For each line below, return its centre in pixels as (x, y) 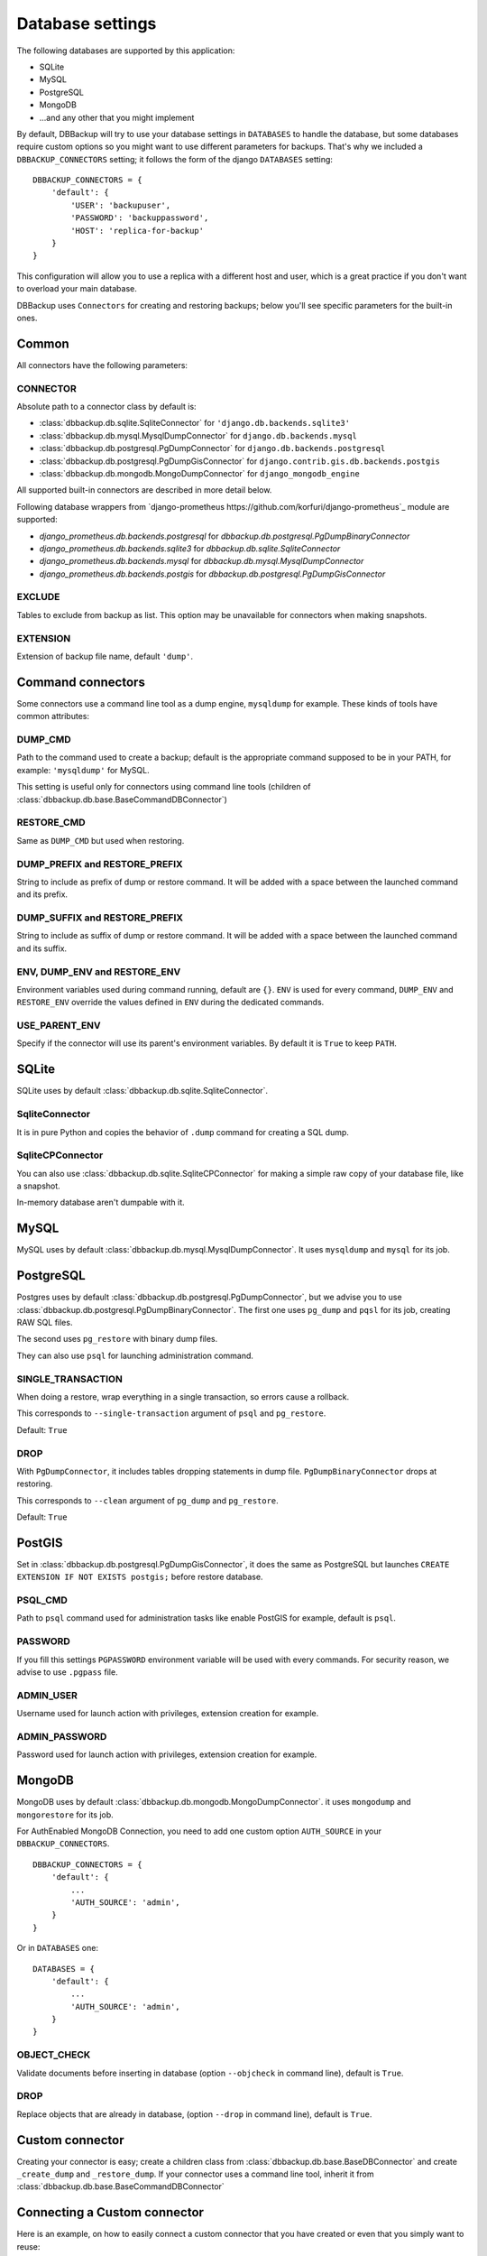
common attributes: (53, 717)
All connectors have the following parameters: (102, 365)
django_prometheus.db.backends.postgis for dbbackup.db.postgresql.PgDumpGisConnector (212, 574)
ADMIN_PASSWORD (62, 1736)
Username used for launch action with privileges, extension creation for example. (168, 1714)
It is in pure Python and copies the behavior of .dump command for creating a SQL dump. (183, 1132)
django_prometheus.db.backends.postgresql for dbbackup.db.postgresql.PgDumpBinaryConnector (225, 536)
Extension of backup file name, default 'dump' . (105, 656)
